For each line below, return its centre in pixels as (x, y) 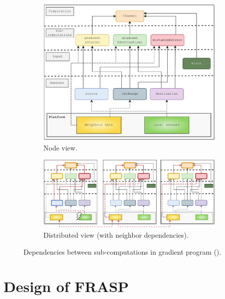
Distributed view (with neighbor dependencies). (116, 235)
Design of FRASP (66, 286)
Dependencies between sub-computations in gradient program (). (122, 251)
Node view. (61, 147)
